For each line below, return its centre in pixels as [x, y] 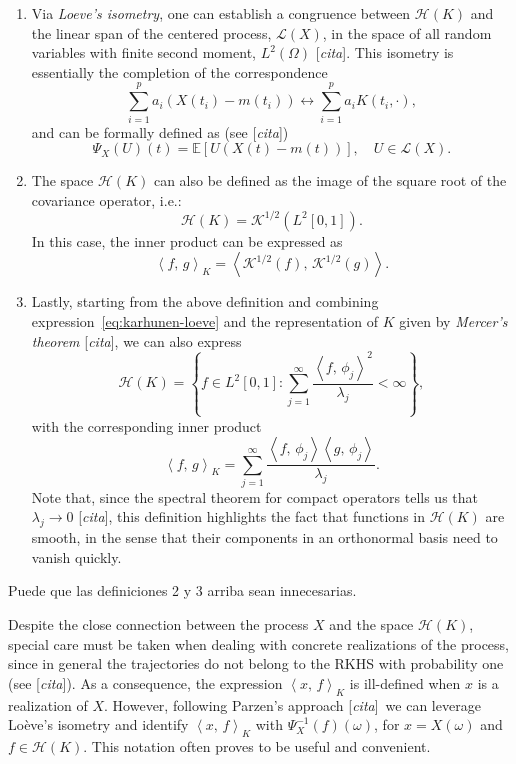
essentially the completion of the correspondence [179, 71]
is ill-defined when [405, 682]
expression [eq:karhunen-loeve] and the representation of [204, 320]
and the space [371, 624]
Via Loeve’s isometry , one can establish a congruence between [221, 13]
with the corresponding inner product [146, 425]
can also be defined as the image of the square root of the [330, 180]
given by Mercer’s [453, 320]
